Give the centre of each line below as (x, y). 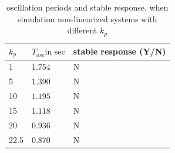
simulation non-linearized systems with (87, 18)
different (82, 30)
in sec (55, 52)
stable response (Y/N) (120, 51)
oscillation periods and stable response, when (87, 7)
